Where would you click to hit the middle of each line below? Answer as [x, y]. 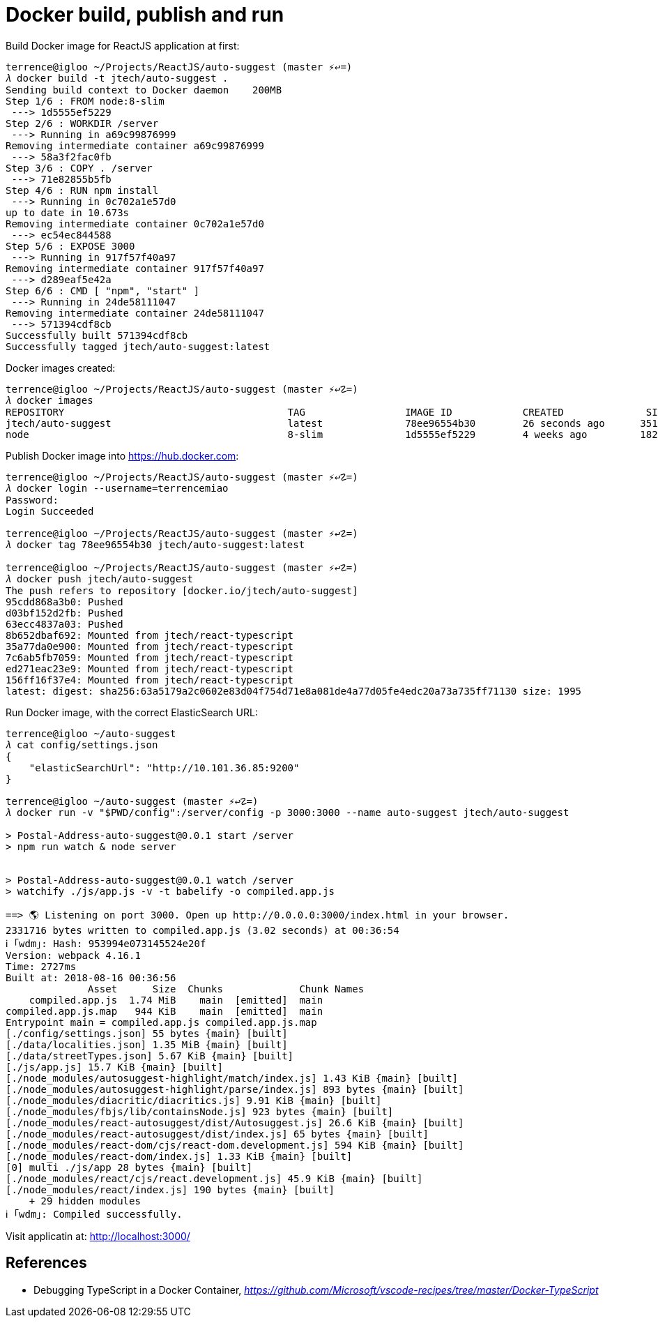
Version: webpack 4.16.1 [73, 955]
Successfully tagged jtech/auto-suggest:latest [138, 346]
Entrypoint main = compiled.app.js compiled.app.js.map [161, 1022]
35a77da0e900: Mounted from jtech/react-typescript [150, 646]
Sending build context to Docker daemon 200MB [144, 90]
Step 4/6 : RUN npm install [82, 190]
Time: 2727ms [41, 966]
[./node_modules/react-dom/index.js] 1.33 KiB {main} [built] [179, 1156]
